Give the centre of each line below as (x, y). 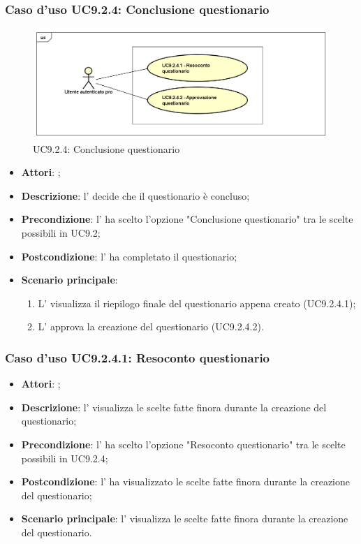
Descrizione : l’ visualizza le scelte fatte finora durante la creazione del (174, 407)
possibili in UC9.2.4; (65, 458)
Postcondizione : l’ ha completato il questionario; (129, 256)
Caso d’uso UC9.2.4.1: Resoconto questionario (138, 357)
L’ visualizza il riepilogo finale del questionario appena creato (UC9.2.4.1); (197, 303)
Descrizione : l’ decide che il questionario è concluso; (135, 195)
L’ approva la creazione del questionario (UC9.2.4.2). (151, 326)
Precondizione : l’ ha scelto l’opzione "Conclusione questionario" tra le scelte (187, 219)
